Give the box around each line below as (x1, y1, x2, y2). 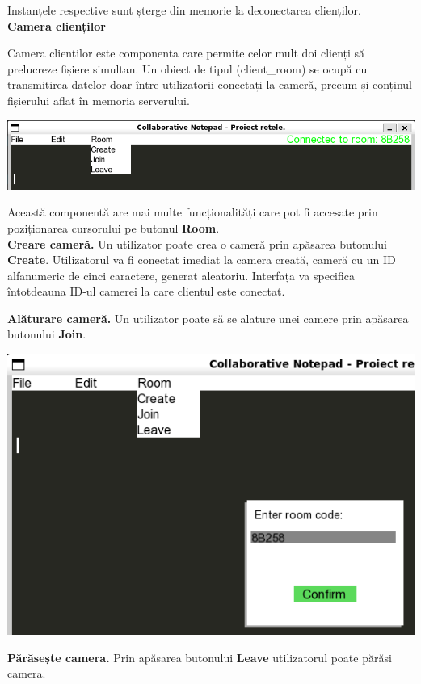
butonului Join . (7, 325, 86, 342)
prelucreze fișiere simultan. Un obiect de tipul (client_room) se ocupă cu (7, 60, 368, 77)
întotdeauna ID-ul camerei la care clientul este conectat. (7, 283, 285, 300)
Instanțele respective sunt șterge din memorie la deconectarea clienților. (7, 2, 361, 18)
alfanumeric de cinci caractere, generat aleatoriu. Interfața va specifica (7, 266, 356, 283)
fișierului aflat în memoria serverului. (7, 91, 190, 108)
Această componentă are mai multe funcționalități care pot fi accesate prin (7, 204, 378, 220)
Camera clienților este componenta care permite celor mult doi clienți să (7, 44, 365, 61)
